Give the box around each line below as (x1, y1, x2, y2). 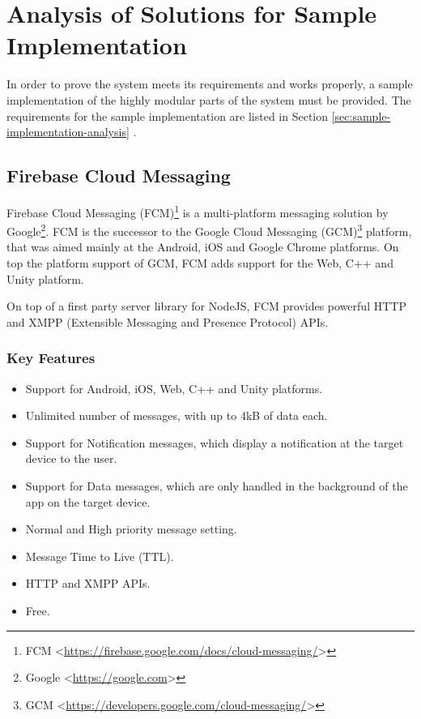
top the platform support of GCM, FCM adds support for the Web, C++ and (6, 254, 393, 271)
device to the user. (25, 450, 117, 467)
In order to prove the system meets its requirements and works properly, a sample (6, 75, 413, 92)
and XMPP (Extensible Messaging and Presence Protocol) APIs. (6, 313, 329, 330)
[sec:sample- (331, 107, 391, 124)
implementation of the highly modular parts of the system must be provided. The (6, 91, 411, 108)
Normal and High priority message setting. (25, 520, 237, 537)
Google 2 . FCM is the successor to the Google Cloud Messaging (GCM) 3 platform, (6, 220, 412, 239)
